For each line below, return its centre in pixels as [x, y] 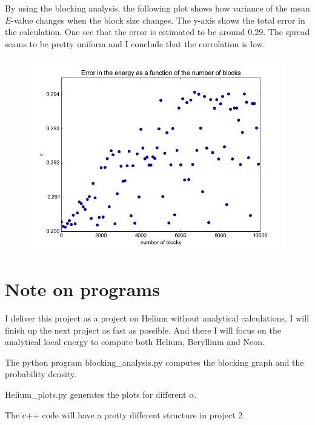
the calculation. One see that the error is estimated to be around [125, 32]
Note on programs [82, 289]
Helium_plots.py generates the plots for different [96, 394]
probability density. [41, 374]
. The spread [287, 32]
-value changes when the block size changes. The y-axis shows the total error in [158, 20]
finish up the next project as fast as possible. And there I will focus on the [143, 330]
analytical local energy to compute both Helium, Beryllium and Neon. [135, 342]
